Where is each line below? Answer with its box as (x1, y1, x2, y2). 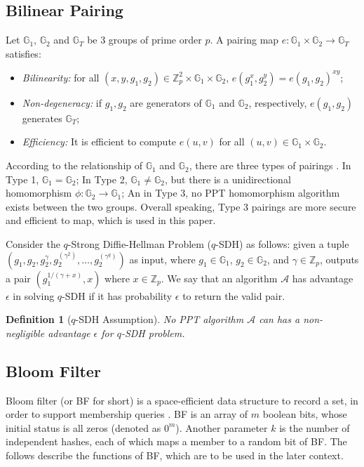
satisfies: (6, 46, 41, 60)
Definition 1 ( (6, 312, 72, 327)
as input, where (129, 251, 196, 266)
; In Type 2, (76, 171, 128, 186)
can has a (259, 312, 300, 327)
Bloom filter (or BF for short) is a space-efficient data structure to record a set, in (6, 393, 358, 407)
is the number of (279, 420, 350, 435)
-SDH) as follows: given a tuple (215, 237, 349, 251)
